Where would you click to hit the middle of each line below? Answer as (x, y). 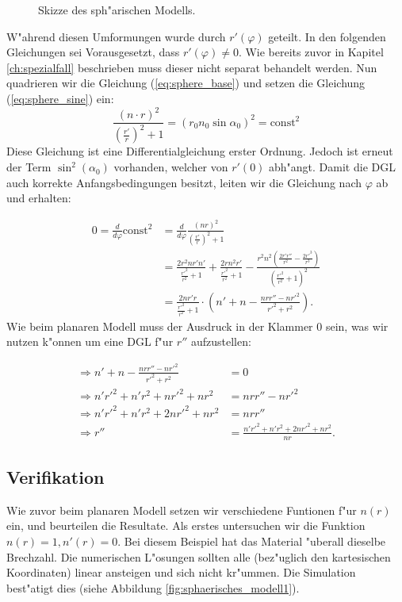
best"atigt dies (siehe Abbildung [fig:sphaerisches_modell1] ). (153, 587)
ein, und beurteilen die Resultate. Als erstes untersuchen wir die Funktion (186, 525)
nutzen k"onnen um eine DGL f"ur (90, 341)
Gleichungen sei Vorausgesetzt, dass (93, 52)
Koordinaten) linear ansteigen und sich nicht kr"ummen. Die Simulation (181, 572)
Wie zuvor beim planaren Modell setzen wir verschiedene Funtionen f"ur (182, 510)
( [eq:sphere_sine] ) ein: (60, 98)
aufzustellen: (221, 341)
